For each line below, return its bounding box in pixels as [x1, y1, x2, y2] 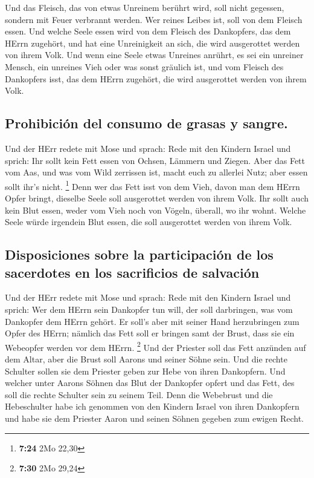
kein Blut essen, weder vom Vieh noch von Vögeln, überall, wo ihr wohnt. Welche [5, 203, 306, 216]
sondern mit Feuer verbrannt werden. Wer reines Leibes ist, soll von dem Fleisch [5, 13, 303, 25]
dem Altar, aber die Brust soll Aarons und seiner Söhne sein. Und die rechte [5, 352, 287, 365]
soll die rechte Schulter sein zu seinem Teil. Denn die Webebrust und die [5, 388, 273, 401]
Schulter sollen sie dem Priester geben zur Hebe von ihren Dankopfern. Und [5, 364, 286, 377]
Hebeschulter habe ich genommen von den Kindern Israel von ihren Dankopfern [5, 400, 300, 413]
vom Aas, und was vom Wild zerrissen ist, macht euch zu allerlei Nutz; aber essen [5, 166, 308, 178]
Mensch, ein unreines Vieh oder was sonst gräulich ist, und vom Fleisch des [5, 60, 284, 73]
